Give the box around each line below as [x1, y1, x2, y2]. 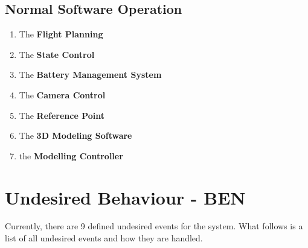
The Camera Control [19, 88, 106, 101]
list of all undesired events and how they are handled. [5, 232, 203, 244]
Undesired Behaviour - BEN [5, 185, 246, 209]
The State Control [19, 48, 95, 60]
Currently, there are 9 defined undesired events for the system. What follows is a [5, 220, 303, 232]
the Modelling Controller [19, 149, 123, 162]
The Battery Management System [19, 68, 162, 81]
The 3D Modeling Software [19, 129, 132, 142]
